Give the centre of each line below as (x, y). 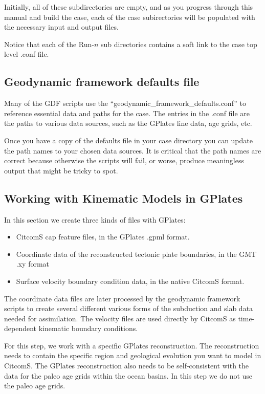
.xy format (33, 264)
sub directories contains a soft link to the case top (179, 44)
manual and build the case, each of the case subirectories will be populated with (130, 17)
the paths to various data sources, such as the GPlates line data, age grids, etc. (128, 123)
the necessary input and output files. (61, 27)
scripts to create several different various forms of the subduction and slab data (129, 308)
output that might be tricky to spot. (61, 170)
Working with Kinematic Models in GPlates (124, 198)
